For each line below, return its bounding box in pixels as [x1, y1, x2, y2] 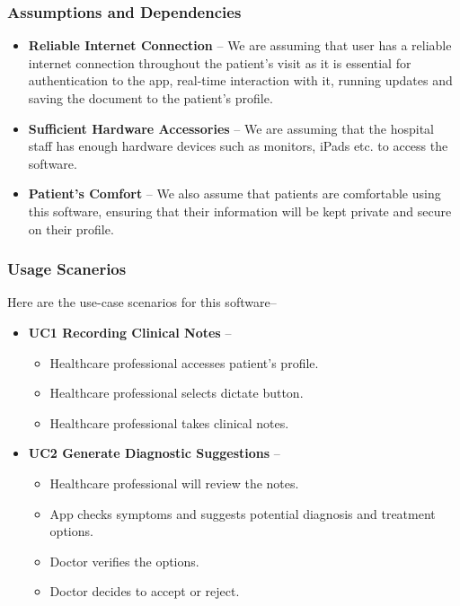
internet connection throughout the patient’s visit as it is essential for [28, 53, 411, 72]
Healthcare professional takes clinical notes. [49, 413, 289, 432]
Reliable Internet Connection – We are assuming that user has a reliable [28, 36, 452, 55]
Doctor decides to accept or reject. [49, 582, 240, 601]
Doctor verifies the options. [49, 551, 199, 570]
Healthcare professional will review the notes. [49, 473, 299, 492]
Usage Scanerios [7, 258, 127, 280]
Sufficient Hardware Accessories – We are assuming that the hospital [28, 119, 434, 137]
